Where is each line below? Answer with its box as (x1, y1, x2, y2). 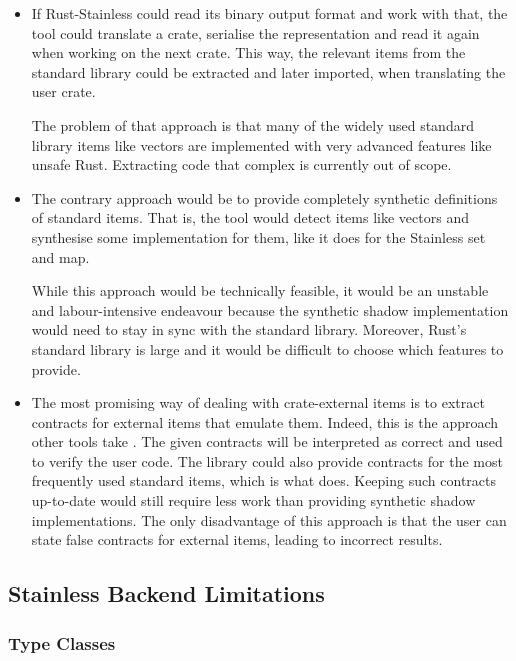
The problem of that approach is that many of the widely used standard (31, 114, 474, 135)
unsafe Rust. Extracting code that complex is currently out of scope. (31, 154, 452, 175)
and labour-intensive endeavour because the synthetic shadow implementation (31, 299, 509, 320)
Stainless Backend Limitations (8, 578, 325, 609)
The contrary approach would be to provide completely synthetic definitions (31, 187, 498, 208)
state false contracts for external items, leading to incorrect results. (31, 529, 443, 550)
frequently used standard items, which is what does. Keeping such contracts (31, 470, 496, 491)
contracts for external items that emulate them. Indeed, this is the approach (31, 411, 499, 432)
